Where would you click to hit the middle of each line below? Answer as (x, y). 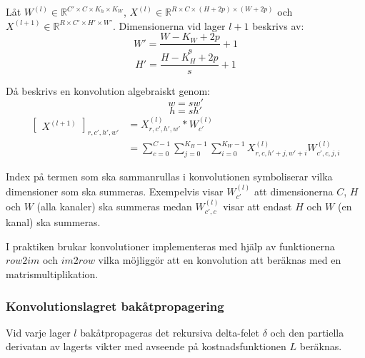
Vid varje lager (38, 332)
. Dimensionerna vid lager (169, 25)
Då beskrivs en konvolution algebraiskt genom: (108, 91)
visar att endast (257, 206)
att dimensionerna (294, 191)
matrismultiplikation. (52, 274)
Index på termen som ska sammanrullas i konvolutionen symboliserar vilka (169, 177)
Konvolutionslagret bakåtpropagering (115, 306)
